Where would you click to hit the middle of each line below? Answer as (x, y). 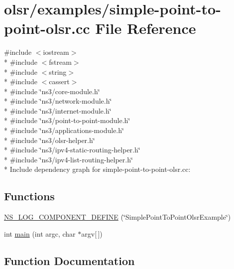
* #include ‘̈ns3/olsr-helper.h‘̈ (50, 140)
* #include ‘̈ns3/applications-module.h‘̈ (64, 130)
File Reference (146, 28)
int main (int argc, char (40, 233)
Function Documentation (69, 260)
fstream (60, 62)
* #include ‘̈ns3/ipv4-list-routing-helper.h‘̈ (68, 159)
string (58, 71)
